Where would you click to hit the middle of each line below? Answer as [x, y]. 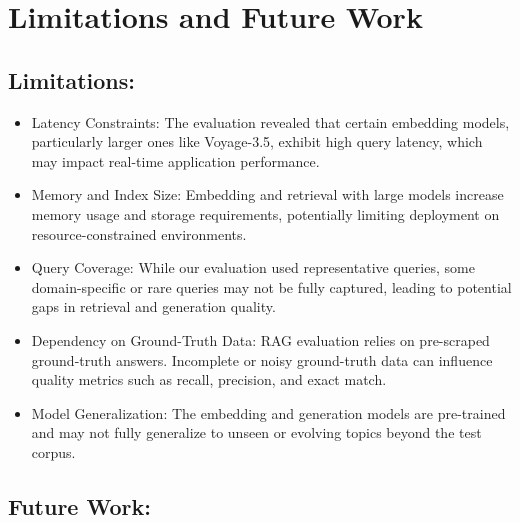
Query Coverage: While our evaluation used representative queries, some [253, 267]
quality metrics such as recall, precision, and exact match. [209, 379]
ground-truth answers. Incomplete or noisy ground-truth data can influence [262, 359]
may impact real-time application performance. [175, 160]
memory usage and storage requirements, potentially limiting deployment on [265, 213]
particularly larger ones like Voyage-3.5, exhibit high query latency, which [257, 141]
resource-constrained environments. [139, 233]
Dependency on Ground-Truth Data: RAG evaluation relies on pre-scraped [260, 339]
